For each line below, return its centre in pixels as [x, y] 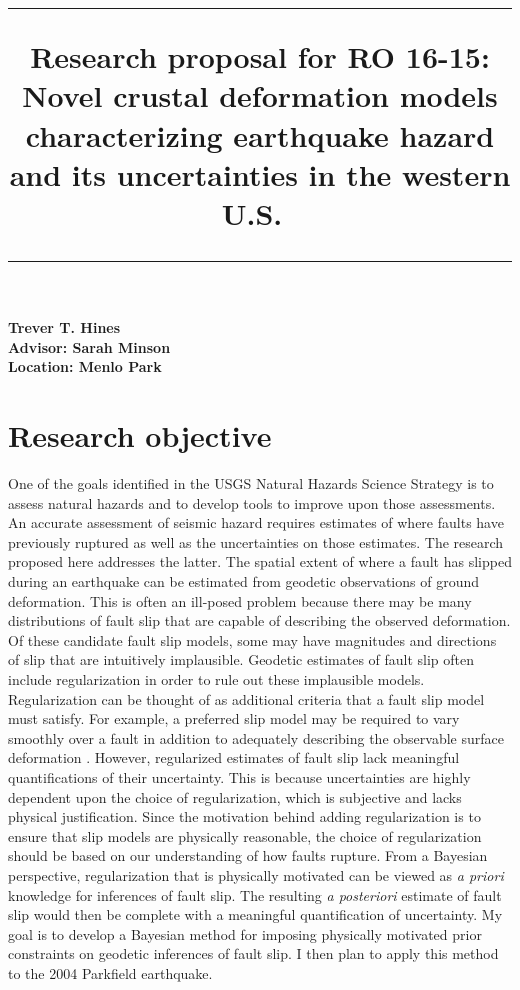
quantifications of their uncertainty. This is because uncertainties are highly [239, 776]
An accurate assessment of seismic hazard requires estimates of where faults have [256, 522]
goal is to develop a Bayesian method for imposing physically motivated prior [245, 933]
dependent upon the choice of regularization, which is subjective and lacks [235, 796]
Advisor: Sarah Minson [89, 346]
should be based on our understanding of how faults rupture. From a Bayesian [248, 855]
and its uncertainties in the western [260, 173]
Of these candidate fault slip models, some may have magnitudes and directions [252, 639]
